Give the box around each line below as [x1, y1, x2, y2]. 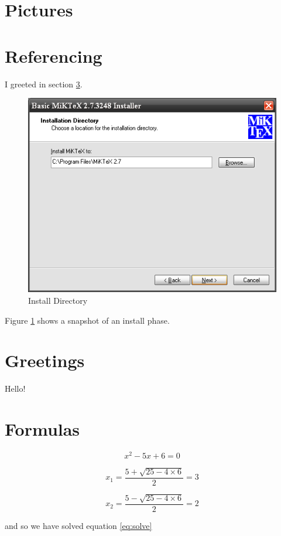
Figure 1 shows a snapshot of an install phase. [5, 314, 170, 326]
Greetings [5, 348, 85, 372]
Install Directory [28, 294, 88, 306]
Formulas [5, 417, 80, 441]
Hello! [5, 382, 26, 395]
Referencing [5, 43, 102, 67]
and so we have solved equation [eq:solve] [5, 519, 152, 531]
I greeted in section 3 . [5, 77, 83, 90]
